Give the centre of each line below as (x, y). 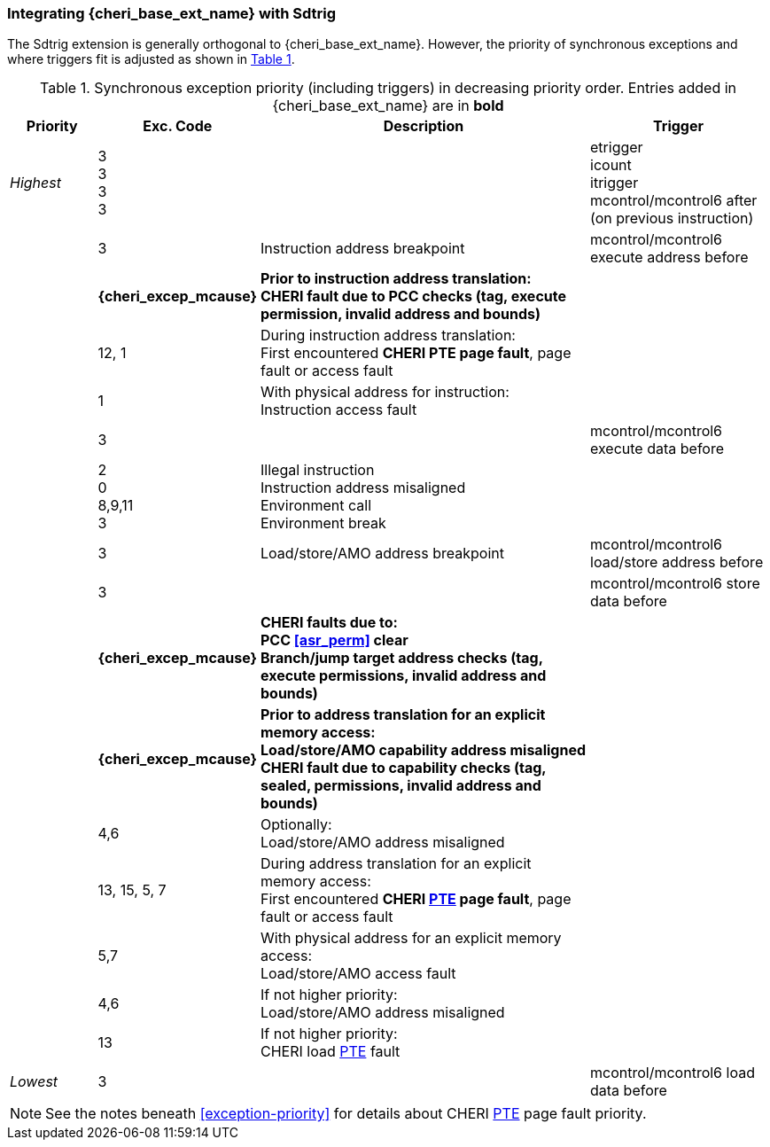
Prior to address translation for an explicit (403, 715)
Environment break (323, 523)
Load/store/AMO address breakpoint (382, 554)
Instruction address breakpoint (363, 249)
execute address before (669, 257)
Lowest (34, 1082)
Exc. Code (178, 126)
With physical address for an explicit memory (411, 938)
